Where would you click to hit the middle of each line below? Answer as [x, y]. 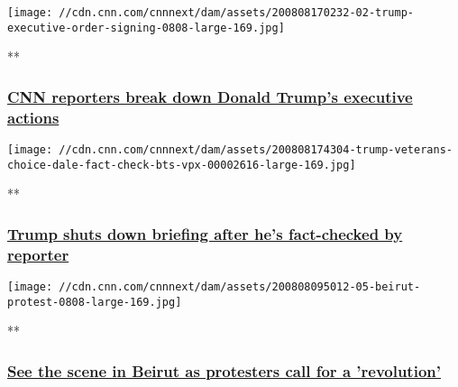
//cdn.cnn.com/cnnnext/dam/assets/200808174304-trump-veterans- [256, 150]
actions [33, 117]
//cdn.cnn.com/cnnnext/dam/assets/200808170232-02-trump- [237, 13]
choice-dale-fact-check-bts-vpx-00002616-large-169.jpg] [182, 165]
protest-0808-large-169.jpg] [95, 302]
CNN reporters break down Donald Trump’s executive [210, 96]
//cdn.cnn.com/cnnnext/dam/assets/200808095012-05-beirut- [240, 287]
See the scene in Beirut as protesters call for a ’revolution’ [224, 370]
